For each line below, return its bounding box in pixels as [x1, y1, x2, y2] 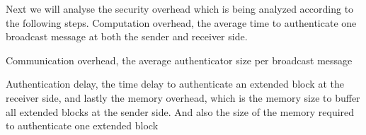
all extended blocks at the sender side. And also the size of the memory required [6, 104, 355, 119]
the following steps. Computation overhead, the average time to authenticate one [6, 15, 357, 30]
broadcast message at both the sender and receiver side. [6, 29, 248, 44]
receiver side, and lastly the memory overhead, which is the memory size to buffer [6, 90, 360, 105]
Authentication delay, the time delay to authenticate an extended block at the [6, 76, 344, 91]
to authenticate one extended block [6, 118, 159, 133]
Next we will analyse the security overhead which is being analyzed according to [6, 1, 354, 16]
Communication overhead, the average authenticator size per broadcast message [6, 52, 353, 67]
